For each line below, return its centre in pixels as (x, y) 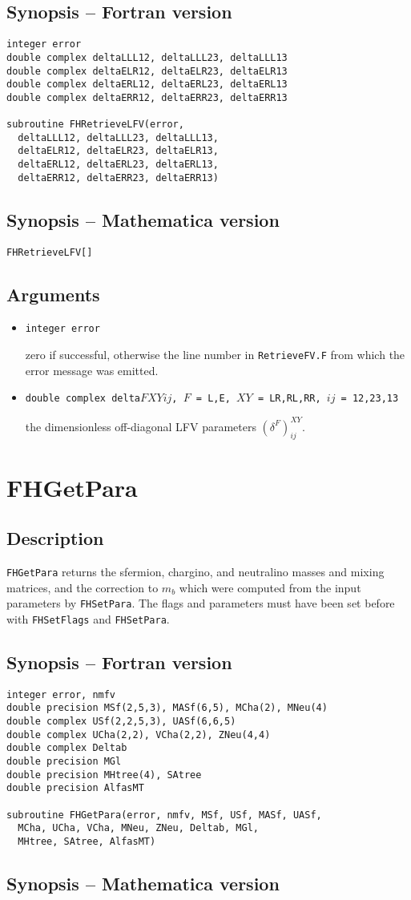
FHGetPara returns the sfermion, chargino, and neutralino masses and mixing (195, 571)
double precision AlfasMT (75, 788)
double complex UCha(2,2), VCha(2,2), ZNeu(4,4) (139, 735)
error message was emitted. (92, 370)
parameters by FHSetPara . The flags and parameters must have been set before (201, 603)
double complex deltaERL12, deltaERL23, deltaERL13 (147, 85)
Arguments (53, 294)
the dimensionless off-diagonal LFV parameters (141, 426)
